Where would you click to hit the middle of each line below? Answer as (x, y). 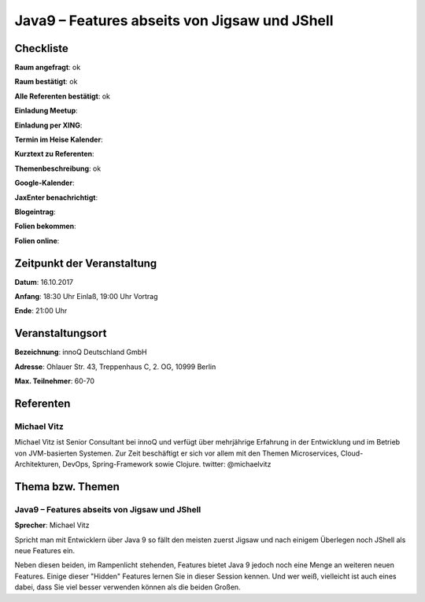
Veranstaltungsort (61, 333)
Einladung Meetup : (46, 111)
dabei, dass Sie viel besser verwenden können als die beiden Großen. (128, 587)
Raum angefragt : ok (48, 68)
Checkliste (41, 48)
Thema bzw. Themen (67, 487)
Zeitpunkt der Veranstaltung (86, 263)
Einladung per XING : (48, 125)
